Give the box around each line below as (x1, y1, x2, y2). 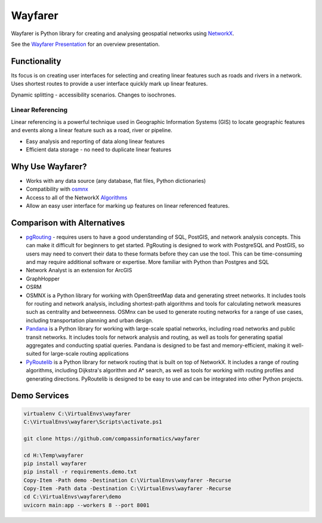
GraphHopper (26, 275, 60, 282)
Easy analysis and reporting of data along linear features (26, 138, 165, 145)
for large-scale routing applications (42, 350, 129, 357)
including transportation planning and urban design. (26, 316, 154, 324)
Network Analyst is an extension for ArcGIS (26, 267, 132, 274)
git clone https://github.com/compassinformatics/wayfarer (23, 435, 200, 442)
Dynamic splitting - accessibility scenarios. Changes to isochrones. (11, 91, 177, 98)
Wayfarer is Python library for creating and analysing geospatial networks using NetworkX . (11, 30, 235, 37)
